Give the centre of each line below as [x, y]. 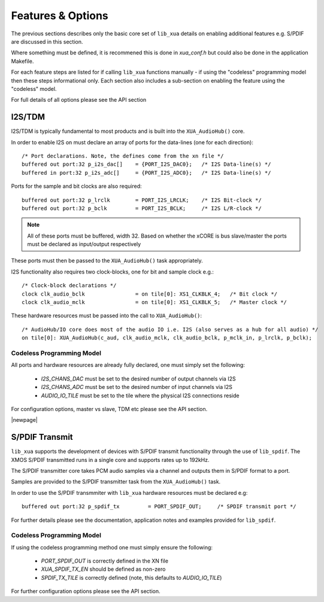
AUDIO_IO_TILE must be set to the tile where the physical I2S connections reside [140, 396]
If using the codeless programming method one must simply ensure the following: [112, 547]
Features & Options [60, 16]
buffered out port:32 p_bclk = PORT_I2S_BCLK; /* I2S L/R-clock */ [142, 208]
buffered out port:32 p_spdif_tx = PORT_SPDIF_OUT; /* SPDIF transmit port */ [159, 507]
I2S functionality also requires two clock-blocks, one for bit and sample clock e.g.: [112, 272]
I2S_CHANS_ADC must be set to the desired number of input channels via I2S [137, 387]
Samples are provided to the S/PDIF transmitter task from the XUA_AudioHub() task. [116, 482]
